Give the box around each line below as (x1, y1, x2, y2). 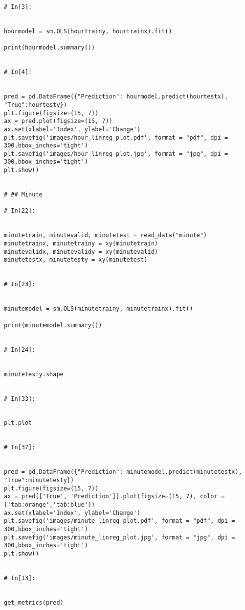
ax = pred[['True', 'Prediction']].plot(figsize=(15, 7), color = (4, 493, 225, 500)
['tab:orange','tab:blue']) (4, 501, 95, 509)
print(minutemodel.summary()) (4, 321, 102, 329)
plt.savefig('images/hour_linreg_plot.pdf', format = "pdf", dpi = (4, 134, 228, 141)
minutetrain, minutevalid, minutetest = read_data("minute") (4, 232, 207, 239)
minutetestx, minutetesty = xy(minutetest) (4, 256, 148, 264)
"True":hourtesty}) (4, 101, 67, 108)
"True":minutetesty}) (4, 477, 74, 484)
